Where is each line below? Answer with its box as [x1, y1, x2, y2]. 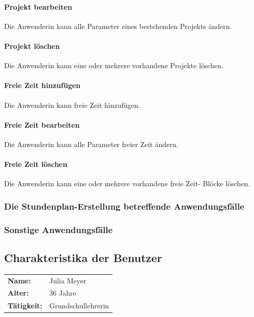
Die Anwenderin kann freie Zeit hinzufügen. [4, 99, 140, 110]
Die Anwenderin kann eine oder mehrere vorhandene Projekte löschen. [4, 60, 223, 71]
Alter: [8, 287, 29, 298]
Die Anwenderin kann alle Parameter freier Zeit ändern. [4, 138, 179, 149]
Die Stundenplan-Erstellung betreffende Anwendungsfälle [4, 199, 244, 212]
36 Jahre [49, 287, 76, 298]
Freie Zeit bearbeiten [4, 119, 80, 130]
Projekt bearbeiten [4, 1, 72, 12]
